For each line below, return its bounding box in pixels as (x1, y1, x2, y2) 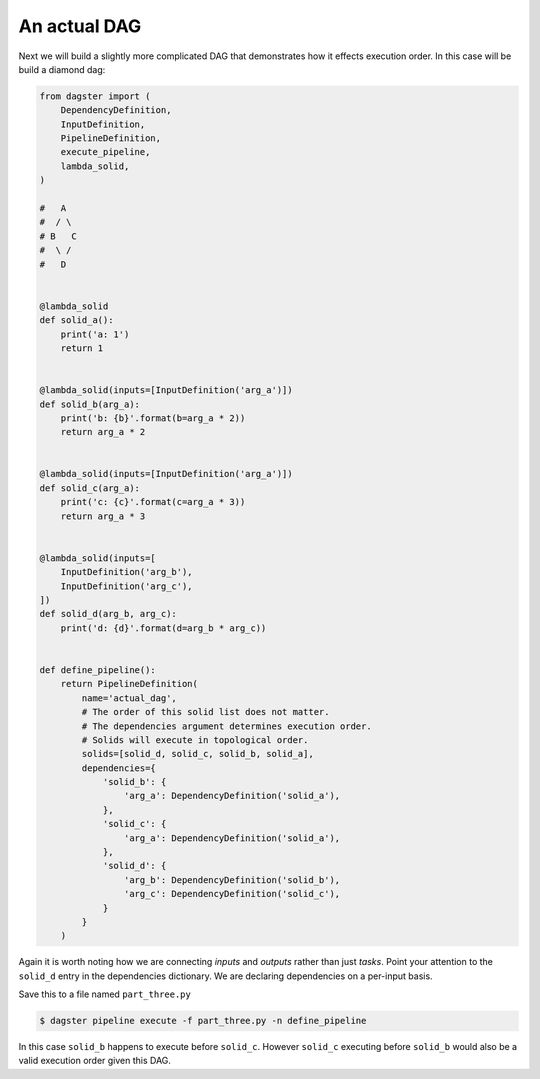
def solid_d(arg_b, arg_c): (39, 608, 177, 620)
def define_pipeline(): (39, 664, 157, 675)
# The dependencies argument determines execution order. (81, 720, 372, 732)
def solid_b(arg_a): (39, 398, 140, 410)
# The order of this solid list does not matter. (81, 706, 330, 718)
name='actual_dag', (81, 692, 177, 704)
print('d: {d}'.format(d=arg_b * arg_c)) (60, 622, 267, 634)
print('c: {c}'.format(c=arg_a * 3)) (60, 496, 246, 508)
